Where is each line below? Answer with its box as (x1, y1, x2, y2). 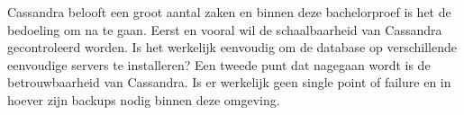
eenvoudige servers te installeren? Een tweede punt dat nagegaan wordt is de (7, 55, 431, 74)
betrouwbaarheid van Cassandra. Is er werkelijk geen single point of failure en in (7, 73, 451, 92)
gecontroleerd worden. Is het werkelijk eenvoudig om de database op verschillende (7, 38, 457, 57)
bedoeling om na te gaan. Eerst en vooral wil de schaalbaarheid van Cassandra (7, 20, 442, 39)
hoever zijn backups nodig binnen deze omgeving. (7, 90, 280, 109)
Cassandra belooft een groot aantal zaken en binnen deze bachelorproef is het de (7, 3, 451, 21)
